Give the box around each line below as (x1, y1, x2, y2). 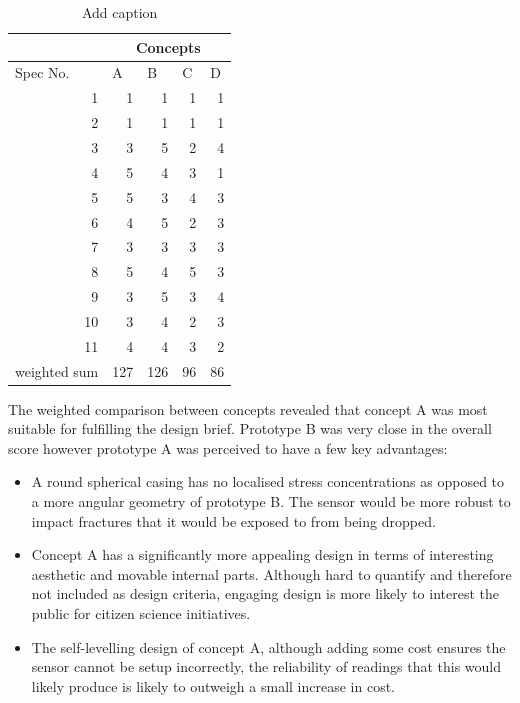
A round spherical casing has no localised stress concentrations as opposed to (31, 471, 505, 492)
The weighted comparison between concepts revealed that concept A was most (8, 398, 488, 419)
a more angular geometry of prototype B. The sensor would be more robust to (31, 491, 511, 512)
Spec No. (15, 62, 70, 83)
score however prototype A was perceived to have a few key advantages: (8, 437, 448, 458)
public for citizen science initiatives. (31, 603, 251, 623)
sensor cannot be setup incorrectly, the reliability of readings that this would (31, 656, 502, 677)
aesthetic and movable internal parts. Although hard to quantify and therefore (31, 563, 512, 584)
